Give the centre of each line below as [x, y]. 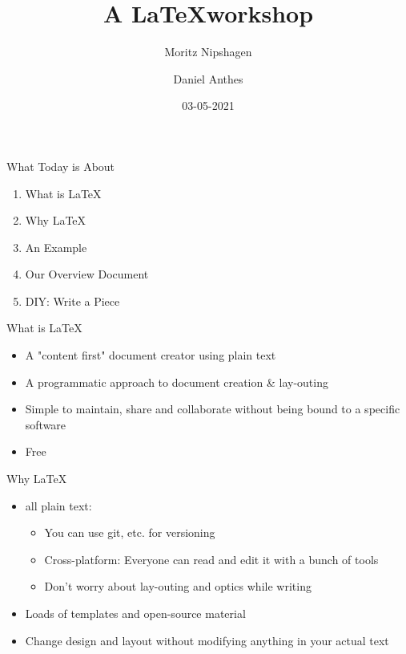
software [46, 424]
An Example [56, 247]
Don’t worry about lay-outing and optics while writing [178, 586]
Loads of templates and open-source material [135, 613]
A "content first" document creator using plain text [151, 355]
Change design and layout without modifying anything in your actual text [207, 640]
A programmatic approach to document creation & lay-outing [177, 382]
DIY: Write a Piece [72, 301]
